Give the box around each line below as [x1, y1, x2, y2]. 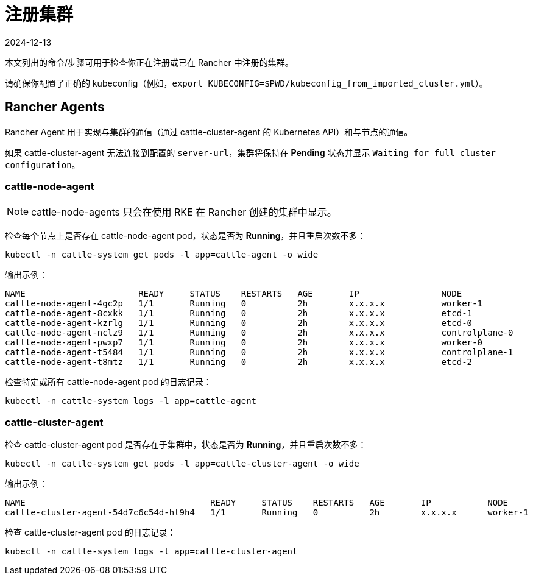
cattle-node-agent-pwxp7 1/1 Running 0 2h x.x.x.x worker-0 [5, 338, 482, 348]
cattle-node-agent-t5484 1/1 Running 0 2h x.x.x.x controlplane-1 [5, 347, 514, 358]
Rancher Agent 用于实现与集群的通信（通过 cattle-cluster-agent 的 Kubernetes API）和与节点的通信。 [5, 126, 413, 137]
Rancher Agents [5, 99, 105, 115]
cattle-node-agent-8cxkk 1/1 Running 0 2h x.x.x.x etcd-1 [5, 308, 473, 319]
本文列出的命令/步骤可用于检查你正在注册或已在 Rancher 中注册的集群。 [5, 57, 294, 68]
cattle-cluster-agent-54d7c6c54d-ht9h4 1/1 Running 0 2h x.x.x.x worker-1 [5, 507, 529, 518]
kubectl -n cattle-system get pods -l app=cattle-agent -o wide [5, 250, 319, 260]
